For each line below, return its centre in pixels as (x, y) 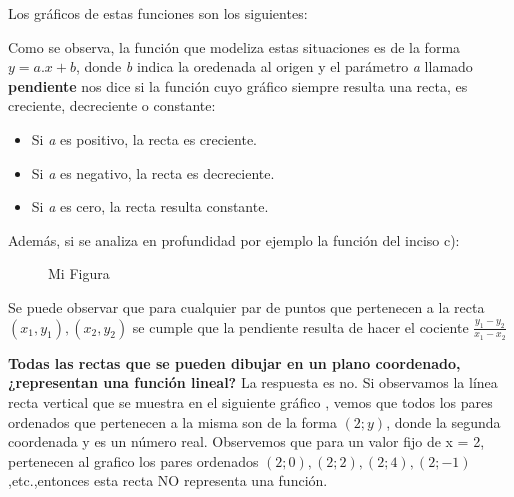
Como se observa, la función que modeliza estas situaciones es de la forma (234, 46)
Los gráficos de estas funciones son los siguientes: (158, 13)
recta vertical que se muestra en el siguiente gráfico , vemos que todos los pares (250, 401)
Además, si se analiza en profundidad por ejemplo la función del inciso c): (234, 239)
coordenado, (418, 362)
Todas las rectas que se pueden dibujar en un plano (189, 362)
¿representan (53, 382)
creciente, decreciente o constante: (112, 105)
